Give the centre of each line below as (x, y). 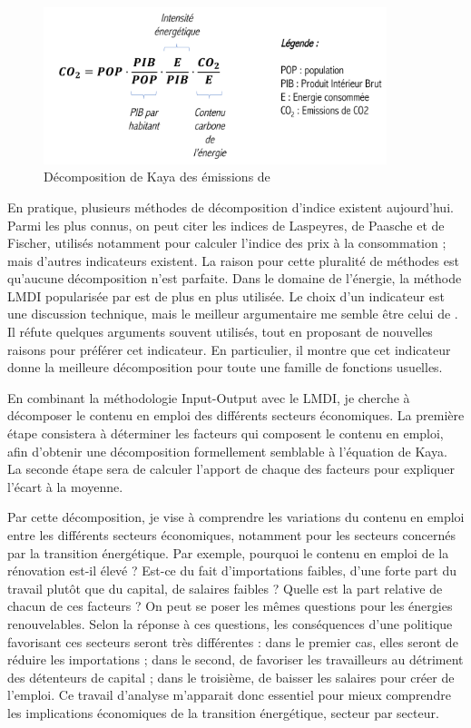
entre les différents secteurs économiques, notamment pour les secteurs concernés (231, 535)
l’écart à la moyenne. (65, 486)
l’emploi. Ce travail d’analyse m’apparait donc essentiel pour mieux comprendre (229, 695)
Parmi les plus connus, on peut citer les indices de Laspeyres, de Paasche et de (226, 225)
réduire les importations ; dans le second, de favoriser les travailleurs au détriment (235, 659)
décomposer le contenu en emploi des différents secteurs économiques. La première (236, 415)
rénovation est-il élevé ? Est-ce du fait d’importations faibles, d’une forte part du (232, 571)
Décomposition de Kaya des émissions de (157, 177)
